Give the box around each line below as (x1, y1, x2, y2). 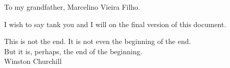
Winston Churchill (4, 56, 62, 66)
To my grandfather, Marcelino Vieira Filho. (4, 2, 140, 12)
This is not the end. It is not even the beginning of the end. (4, 36, 191, 47)
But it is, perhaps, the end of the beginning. (4, 46, 143, 56)
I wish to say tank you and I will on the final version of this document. (4, 18, 226, 29)
